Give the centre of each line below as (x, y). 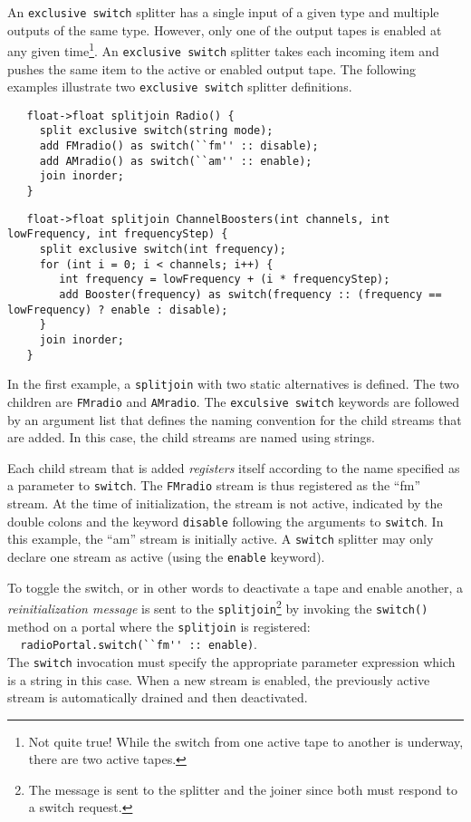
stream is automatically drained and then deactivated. (158, 697)
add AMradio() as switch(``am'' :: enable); (176, 161)
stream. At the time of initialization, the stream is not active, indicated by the (225, 503)
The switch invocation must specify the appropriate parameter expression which (231, 661)
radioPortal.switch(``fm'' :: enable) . (139, 644)
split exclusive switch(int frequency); (163, 250)
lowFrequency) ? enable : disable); (118, 309)
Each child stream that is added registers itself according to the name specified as (234, 467)
